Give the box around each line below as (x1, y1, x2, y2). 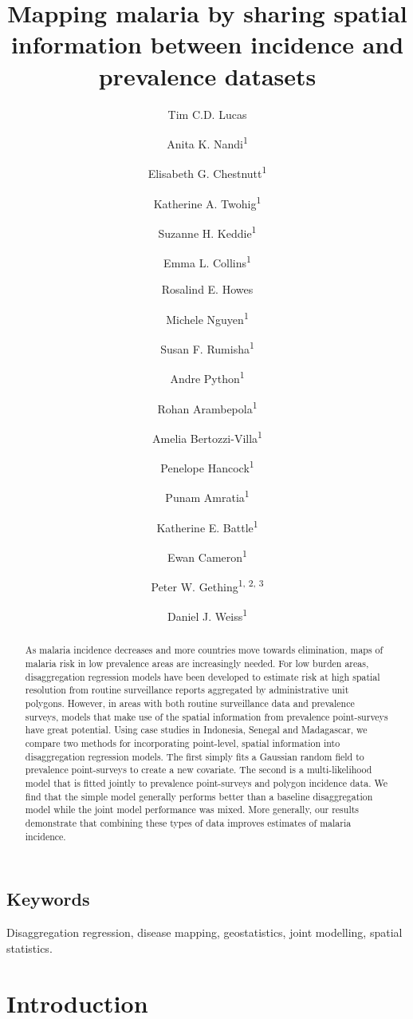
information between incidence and (10, 28, 404, 61)
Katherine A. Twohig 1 (153, 192, 262, 211)
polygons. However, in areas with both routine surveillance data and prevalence (25, 697, 355, 710)
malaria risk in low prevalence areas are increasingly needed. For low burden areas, (25, 657, 369, 670)
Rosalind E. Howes (161, 281, 254, 298)
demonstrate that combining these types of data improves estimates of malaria (25, 816, 352, 830)
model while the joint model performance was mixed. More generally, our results (25, 803, 360, 816)
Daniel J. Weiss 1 (167, 606, 248, 625)
